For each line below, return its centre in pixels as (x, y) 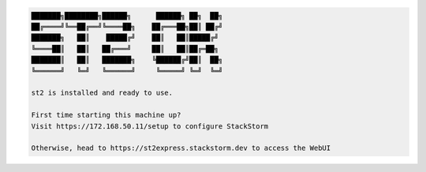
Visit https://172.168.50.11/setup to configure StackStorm (150, 126)
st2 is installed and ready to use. (102, 93)
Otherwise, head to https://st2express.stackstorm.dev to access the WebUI (181, 148)
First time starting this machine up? (106, 115)
